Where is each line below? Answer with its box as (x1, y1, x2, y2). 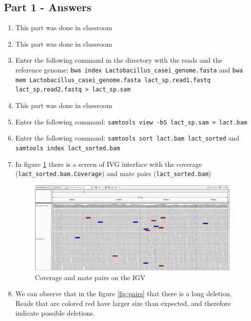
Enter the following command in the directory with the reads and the (15, 55, 222, 65)
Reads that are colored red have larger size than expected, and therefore (15, 298, 231, 308)
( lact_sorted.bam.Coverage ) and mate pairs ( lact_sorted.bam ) (15, 168, 212, 178)
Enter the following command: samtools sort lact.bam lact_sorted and (15, 133, 240, 143)
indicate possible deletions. (15, 307, 95, 318)
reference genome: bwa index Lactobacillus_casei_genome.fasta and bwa (15, 64, 243, 74)
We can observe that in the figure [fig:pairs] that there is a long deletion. (15, 288, 232, 299)
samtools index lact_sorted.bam (15, 144, 120, 152)
